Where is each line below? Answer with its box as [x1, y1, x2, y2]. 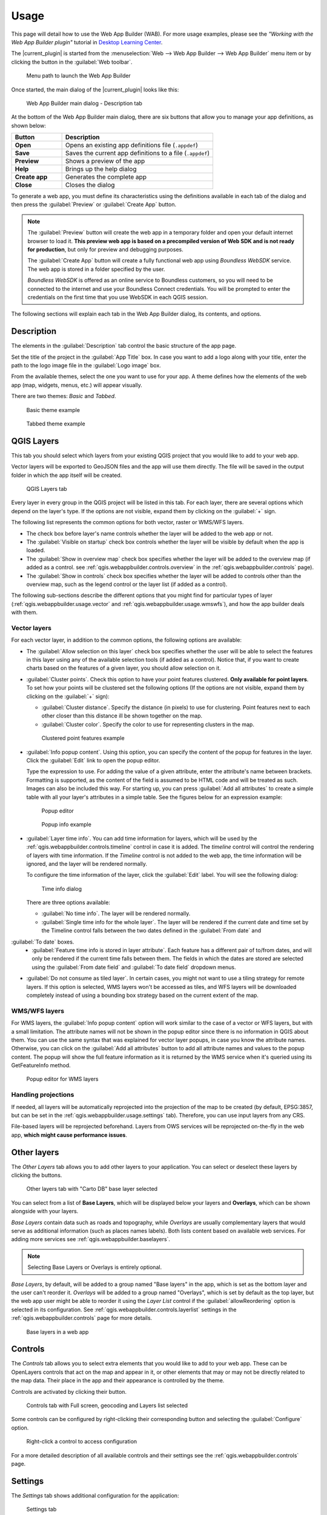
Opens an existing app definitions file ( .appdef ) [65, 141, 198, 150]
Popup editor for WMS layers [26, 1076, 99, 1083]
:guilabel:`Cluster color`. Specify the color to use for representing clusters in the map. [41, 721, 254, 728]
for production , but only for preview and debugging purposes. [27, 246, 184, 253]
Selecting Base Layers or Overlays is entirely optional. [27, 1264, 162, 1271]
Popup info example [41, 821, 92, 828]
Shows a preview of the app [65, 157, 145, 165]
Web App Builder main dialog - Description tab [26, 99, 142, 107]
